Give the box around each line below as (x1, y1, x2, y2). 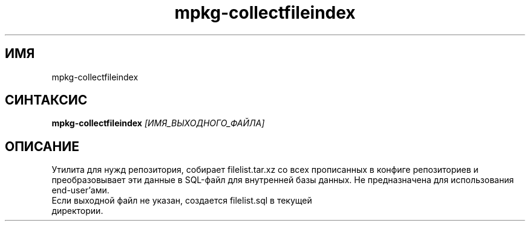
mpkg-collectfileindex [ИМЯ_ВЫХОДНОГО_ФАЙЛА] (51, 118, 265, 129)
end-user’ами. (51, 185, 110, 196)
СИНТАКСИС (5, 92, 88, 108)
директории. (51, 205, 103, 216)
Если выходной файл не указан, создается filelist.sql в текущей (51, 195, 312, 206)
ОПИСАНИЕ (5, 138, 79, 154)
